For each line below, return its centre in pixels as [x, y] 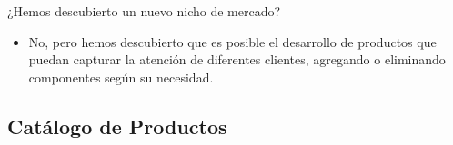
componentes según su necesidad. [121, 77]
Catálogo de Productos [117, 126]
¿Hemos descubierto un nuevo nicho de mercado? [144, 11]
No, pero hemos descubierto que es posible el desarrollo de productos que [232, 41]
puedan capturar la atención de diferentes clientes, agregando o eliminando [237, 59]
